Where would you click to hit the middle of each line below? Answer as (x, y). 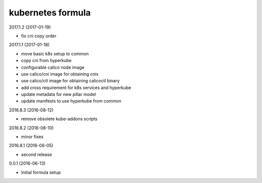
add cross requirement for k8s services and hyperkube (76, 88)
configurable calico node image (53, 67)
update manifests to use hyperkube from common (71, 101)
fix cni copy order (39, 36)
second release (37, 154)
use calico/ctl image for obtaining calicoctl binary (70, 81)
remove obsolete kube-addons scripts (59, 119)
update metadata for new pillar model (59, 94)
